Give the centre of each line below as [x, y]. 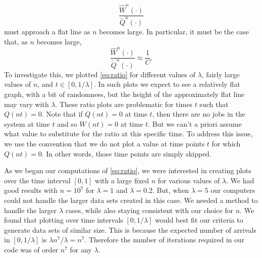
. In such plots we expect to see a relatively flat [167, 84]
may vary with [27, 104]
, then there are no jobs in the [199, 114]
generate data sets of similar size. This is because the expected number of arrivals [130, 229]
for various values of [189, 180]
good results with [31, 190]
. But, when [171, 190]
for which [226, 144]
